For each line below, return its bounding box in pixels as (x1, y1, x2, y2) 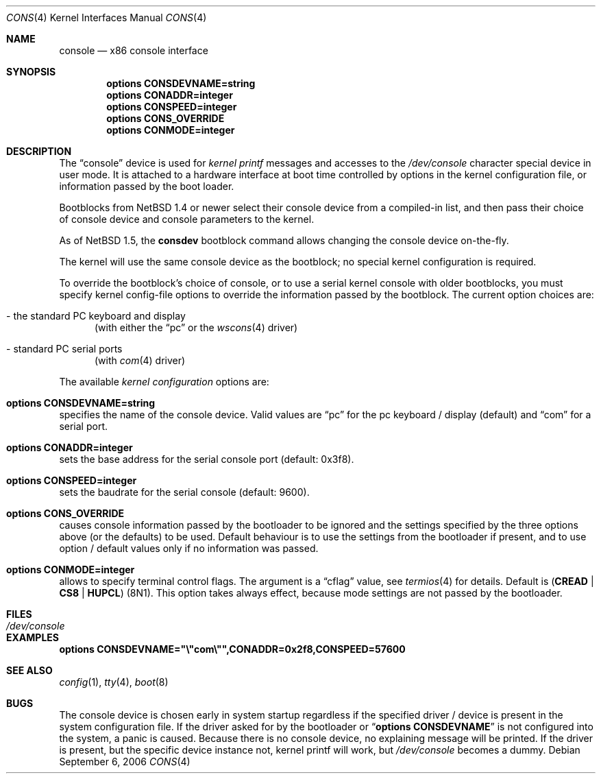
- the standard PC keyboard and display (6, 310, 186, 322)
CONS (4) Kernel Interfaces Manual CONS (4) (6, 12, 207, 23)
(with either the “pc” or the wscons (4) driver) (95, 322, 298, 333)
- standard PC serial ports (6, 343, 123, 355)
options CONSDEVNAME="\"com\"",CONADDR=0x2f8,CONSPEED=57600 (59, 643, 406, 655)
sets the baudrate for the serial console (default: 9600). (59, 486, 310, 498)
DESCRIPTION (6, 145, 72, 157)
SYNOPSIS (6, 66, 56, 77)
